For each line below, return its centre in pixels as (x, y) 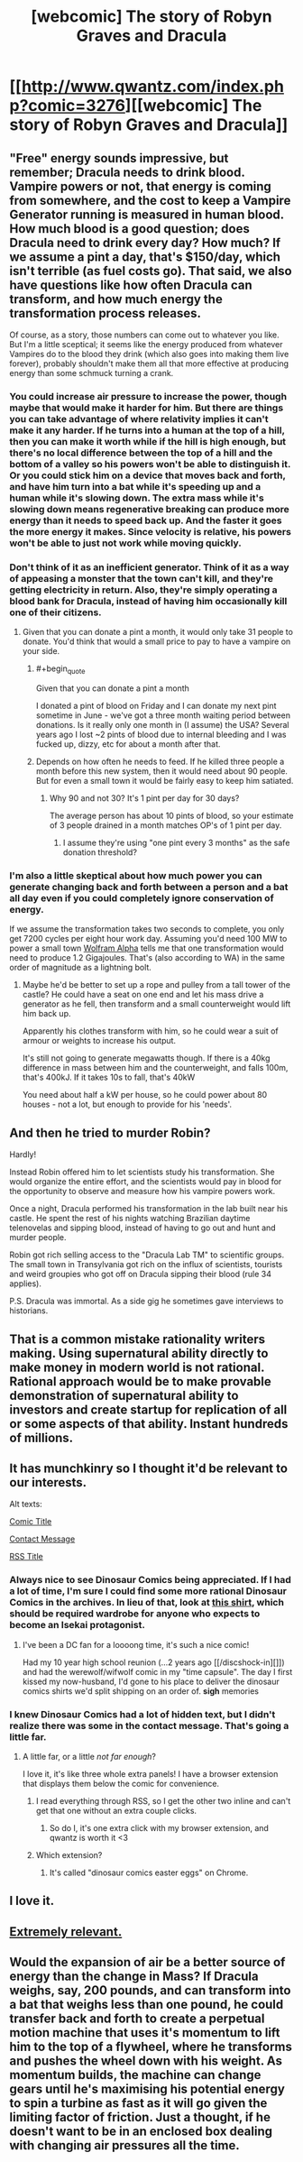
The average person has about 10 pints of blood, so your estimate (171, 816)
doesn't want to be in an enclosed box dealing (141, 2132)
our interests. (48, 1482)
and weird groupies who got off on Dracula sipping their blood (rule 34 (141, 1274)
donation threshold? (100, 852)
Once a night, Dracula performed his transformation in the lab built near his (149, 1209)
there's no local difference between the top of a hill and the (141, 453)
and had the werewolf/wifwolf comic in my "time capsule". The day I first (157, 1671)
